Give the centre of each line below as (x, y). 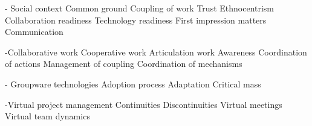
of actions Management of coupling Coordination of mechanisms (124, 64)
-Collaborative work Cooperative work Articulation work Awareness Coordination (156, 52)
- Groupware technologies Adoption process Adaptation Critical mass (133, 83)
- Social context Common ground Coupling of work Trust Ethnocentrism (140, 8)
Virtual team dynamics (47, 116)
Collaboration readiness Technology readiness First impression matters (136, 20)
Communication (34, 32)
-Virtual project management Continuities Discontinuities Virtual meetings (144, 104)
